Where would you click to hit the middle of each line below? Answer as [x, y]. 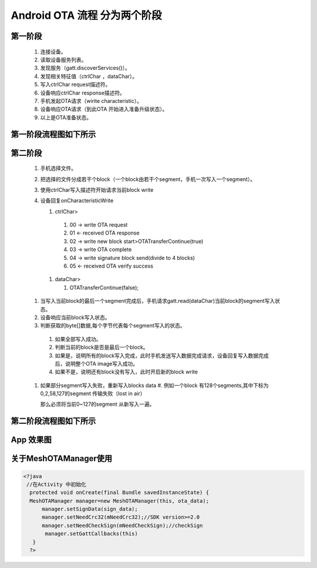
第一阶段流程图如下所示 [53, 134]
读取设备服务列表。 [63, 59]
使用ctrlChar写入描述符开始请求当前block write [97, 190]
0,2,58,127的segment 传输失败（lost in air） [93, 393]
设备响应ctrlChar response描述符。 [83, 93]
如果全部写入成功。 [78, 339]
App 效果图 [31, 440]
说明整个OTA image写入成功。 [101, 363]
